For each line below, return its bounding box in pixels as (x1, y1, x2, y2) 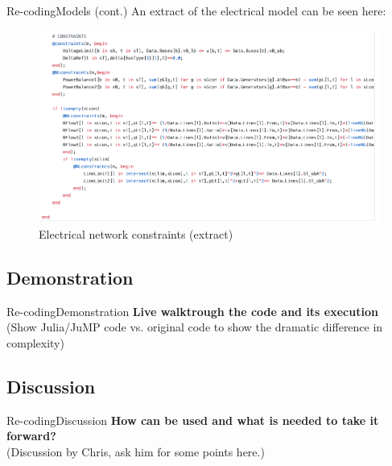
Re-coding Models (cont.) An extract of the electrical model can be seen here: (6, 2, 386, 19)
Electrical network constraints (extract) (39, 225, 233, 242)
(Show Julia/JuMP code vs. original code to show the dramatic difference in (6, 318, 383, 335)
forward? (6, 427, 56, 444)
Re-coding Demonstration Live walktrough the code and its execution (6, 302, 378, 319)
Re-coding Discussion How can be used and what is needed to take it (6, 411, 379, 428)
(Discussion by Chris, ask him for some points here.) (6, 443, 265, 460)
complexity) (6, 334, 64, 351)
